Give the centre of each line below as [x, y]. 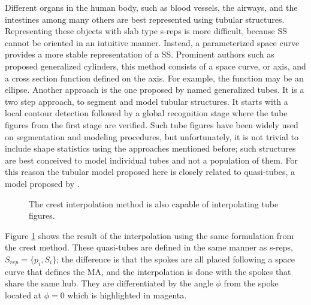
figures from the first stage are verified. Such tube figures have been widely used [152, 124]
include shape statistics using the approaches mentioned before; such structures [150, 148]
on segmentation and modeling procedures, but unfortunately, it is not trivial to [152, 136]
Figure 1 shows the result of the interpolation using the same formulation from [150, 235]
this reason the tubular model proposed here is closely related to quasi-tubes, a [150, 172]
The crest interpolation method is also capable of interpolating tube [154, 203]
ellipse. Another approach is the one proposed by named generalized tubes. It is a [155, 90]
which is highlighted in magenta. [127, 295]
